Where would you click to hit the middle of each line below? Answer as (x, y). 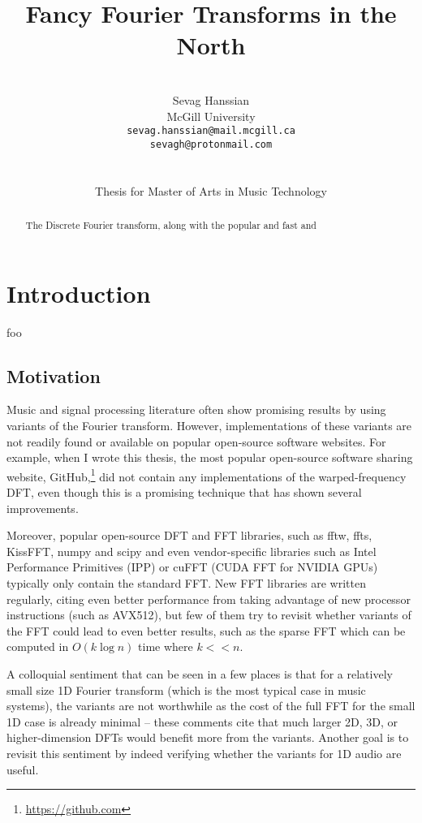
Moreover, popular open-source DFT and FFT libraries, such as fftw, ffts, (189, 535)
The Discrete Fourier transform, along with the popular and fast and (171, 224)
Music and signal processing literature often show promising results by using (196, 409)
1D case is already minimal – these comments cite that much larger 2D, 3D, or (202, 721)
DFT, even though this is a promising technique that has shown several (184, 492)
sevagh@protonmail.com (211, 144)
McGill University (211, 116)
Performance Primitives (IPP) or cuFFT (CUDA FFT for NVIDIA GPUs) (192, 567)
